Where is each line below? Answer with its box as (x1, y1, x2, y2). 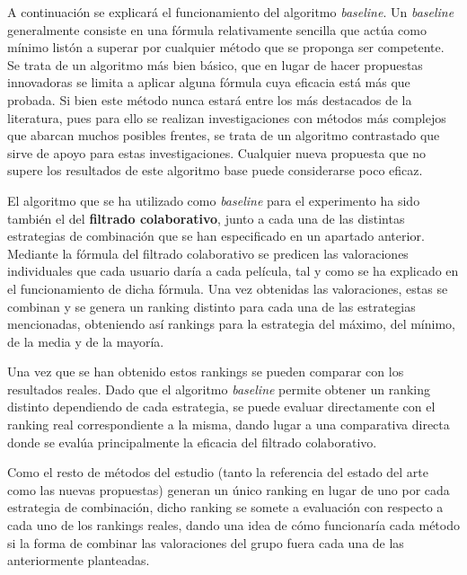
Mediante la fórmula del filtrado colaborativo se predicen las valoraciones (7, 243, 409, 262)
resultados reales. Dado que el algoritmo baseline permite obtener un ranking (7, 379, 431, 398)
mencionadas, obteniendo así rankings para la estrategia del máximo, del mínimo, (7, 314, 455, 333)
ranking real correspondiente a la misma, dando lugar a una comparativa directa (7, 415, 450, 434)
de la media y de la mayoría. (7, 332, 164, 350)
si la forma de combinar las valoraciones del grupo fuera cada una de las (7, 533, 404, 552)
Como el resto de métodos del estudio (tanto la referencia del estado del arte (7, 463, 429, 482)
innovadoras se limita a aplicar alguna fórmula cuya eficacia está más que (7, 73, 410, 92)
